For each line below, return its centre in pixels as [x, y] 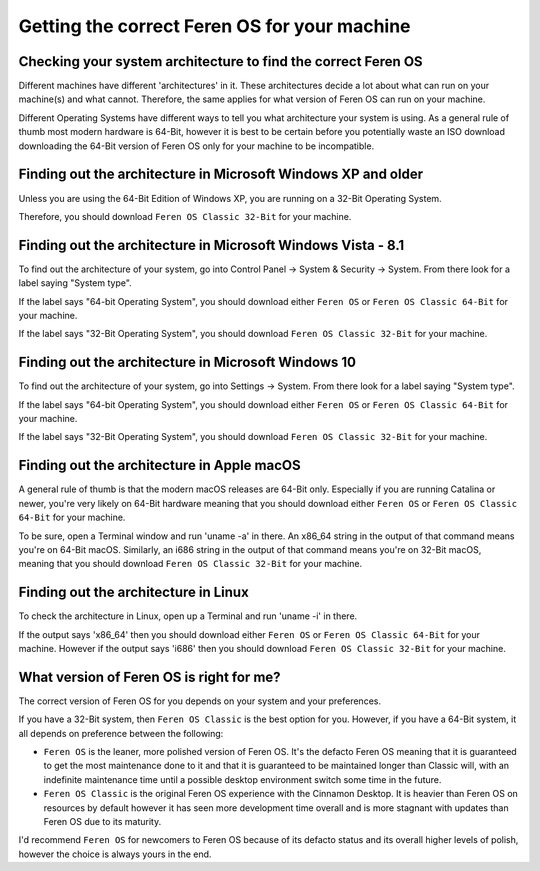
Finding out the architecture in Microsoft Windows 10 [187, 362]
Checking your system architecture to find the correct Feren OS [221, 61]
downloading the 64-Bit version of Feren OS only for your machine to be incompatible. [196, 146]
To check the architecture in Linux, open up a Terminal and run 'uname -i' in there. [188, 616]
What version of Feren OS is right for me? [149, 676]
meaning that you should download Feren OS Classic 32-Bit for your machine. [190, 564]
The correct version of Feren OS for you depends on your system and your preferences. [200, 701]
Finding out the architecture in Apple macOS [159, 465]
